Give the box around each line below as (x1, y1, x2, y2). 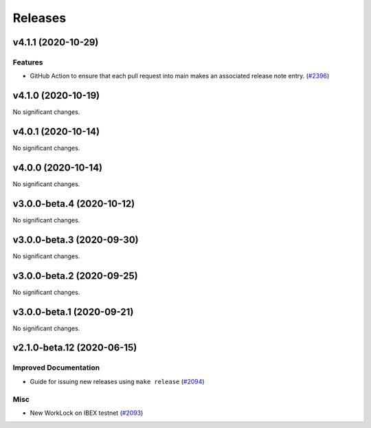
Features (12, 57, 43, 67)
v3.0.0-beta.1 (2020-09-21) (12, 306, 134, 317)
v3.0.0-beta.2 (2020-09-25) (12, 270, 138, 282)
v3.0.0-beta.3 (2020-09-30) (12, 234, 139, 245)
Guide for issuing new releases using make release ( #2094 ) (30, 377, 205, 385)
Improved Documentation (12, 363, 100, 372)
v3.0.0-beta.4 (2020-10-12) (12, 198, 135, 210)
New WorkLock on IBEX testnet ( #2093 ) (30, 409, 144, 417)
